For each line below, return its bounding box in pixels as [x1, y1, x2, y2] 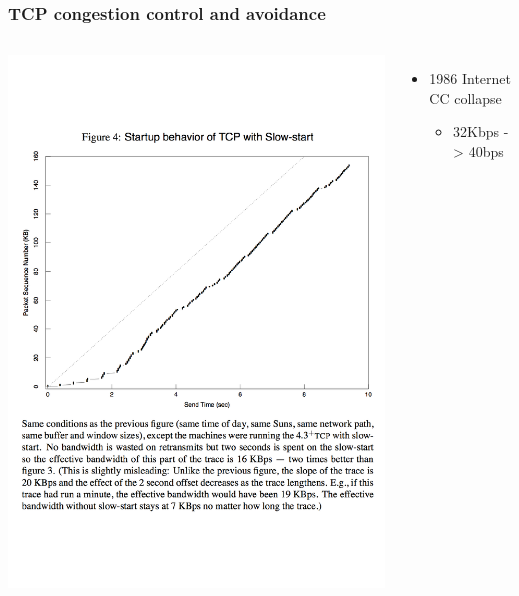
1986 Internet [429, 68, 512, 89]
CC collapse [429, 87, 502, 108]
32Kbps [453, 121, 500, 142]
